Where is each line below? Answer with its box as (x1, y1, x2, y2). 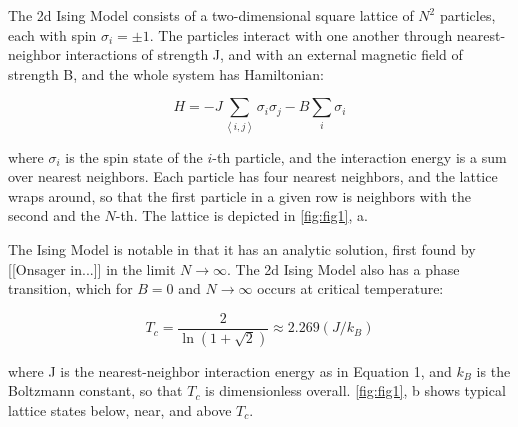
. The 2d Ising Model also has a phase (227, 258, 460, 279)
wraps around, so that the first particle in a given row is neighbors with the (8, 185, 472, 206)
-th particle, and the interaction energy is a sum (212, 146, 507, 167)
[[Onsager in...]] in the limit (8, 258, 176, 279)
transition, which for (8, 278, 133, 299)
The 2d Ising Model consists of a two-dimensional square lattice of (8, 5, 414, 25)
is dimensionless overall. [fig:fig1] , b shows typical (205, 380, 506, 401)
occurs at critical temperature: (257, 278, 444, 299)
